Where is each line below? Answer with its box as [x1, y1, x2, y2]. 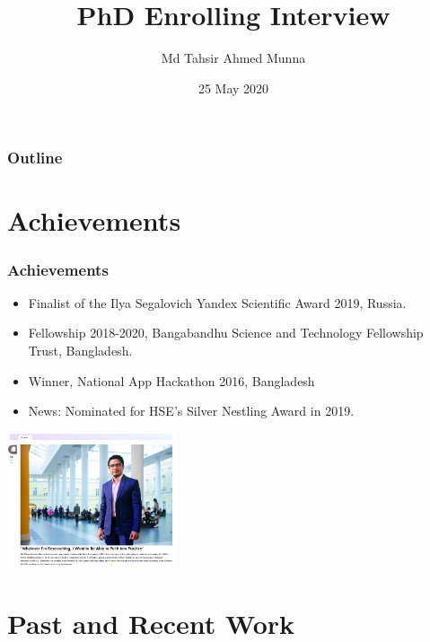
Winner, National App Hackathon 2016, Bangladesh [28, 371, 315, 390]
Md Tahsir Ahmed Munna [161, 48, 306, 67]
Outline [7, 146, 63, 169]
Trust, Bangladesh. [28, 341, 133, 360]
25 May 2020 [197, 78, 269, 97]
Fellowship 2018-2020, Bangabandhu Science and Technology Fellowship [28, 323, 424, 342]
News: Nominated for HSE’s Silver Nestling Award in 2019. [28, 401, 355, 420]
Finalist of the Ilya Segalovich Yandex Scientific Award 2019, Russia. [28, 293, 407, 312]
